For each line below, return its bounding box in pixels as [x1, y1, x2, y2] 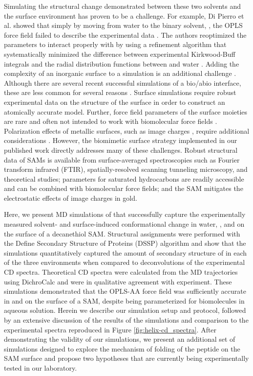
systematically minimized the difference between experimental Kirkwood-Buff [4, 48, 235, 59]
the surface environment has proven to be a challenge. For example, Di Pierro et [4, 10, 244, 21]
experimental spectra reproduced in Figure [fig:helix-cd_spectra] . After [4, 324, 217, 334]
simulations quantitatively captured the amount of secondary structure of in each [4, 247, 247, 258]
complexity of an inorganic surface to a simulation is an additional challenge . [4, 68, 236, 78]
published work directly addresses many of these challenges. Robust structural [4, 144, 238, 155]
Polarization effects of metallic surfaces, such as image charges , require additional [4, 125, 250, 136]
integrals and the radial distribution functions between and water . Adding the [4, 58, 239, 69]
